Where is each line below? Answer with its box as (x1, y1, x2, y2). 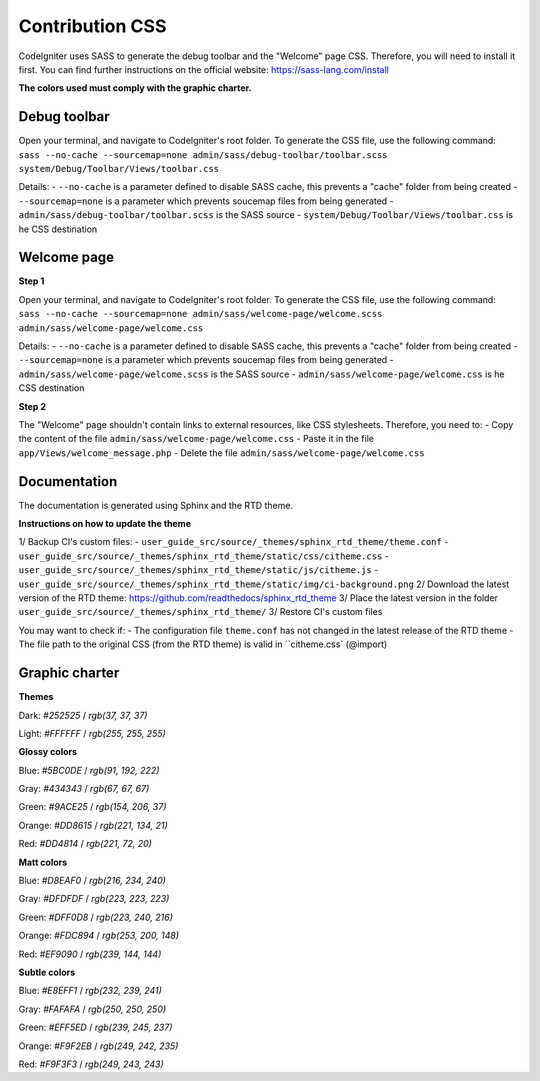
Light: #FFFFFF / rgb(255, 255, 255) (18, 727, 167, 739)
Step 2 (18, 400, 47, 412)
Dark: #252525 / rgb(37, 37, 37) (18, 709, 148, 721)
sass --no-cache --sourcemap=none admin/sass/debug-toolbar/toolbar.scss (18, 149, 389, 160)
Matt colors (18, 856, 68, 868)
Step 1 (18, 275, 45, 287)
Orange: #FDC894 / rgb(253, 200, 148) (18, 930, 180, 942)
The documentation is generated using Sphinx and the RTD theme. (18, 499, 294, 511)
